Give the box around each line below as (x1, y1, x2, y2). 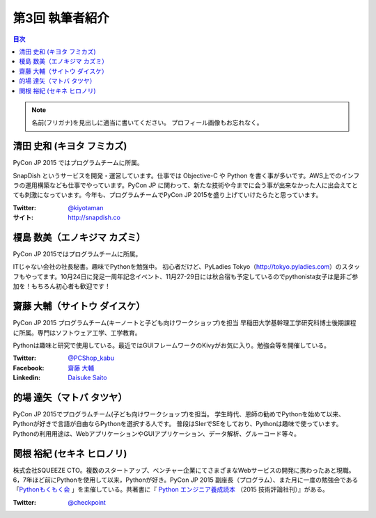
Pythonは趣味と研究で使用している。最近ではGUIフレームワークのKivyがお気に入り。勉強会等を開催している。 (13, 341, 331, 350)
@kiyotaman (68, 203, 104, 212)
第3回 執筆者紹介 (13, 10, 109, 26)
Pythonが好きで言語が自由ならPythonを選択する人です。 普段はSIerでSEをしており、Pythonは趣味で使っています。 (13, 420, 343, 428)
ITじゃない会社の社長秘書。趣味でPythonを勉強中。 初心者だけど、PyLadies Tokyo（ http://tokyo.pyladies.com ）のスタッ (13, 262, 361, 271)
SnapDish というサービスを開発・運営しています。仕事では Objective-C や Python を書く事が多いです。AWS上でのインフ (13, 171, 360, 180)
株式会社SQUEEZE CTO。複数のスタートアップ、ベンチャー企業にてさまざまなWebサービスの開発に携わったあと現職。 (13, 466, 355, 474)
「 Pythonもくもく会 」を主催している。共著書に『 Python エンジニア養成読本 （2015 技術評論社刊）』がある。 (13, 485, 329, 494)
